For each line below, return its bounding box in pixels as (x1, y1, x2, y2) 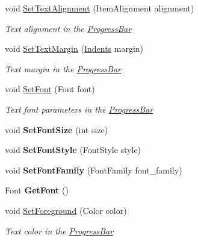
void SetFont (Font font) (5, 83, 95, 95)
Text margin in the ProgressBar (5, 62, 121, 75)
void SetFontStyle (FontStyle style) (5, 143, 141, 156)
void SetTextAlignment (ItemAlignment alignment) (5, 2, 194, 14)
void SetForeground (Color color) (5, 204, 127, 216)
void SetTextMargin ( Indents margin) (5, 42, 144, 55)
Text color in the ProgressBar (5, 224, 114, 237)
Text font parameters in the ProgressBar (5, 102, 153, 115)
